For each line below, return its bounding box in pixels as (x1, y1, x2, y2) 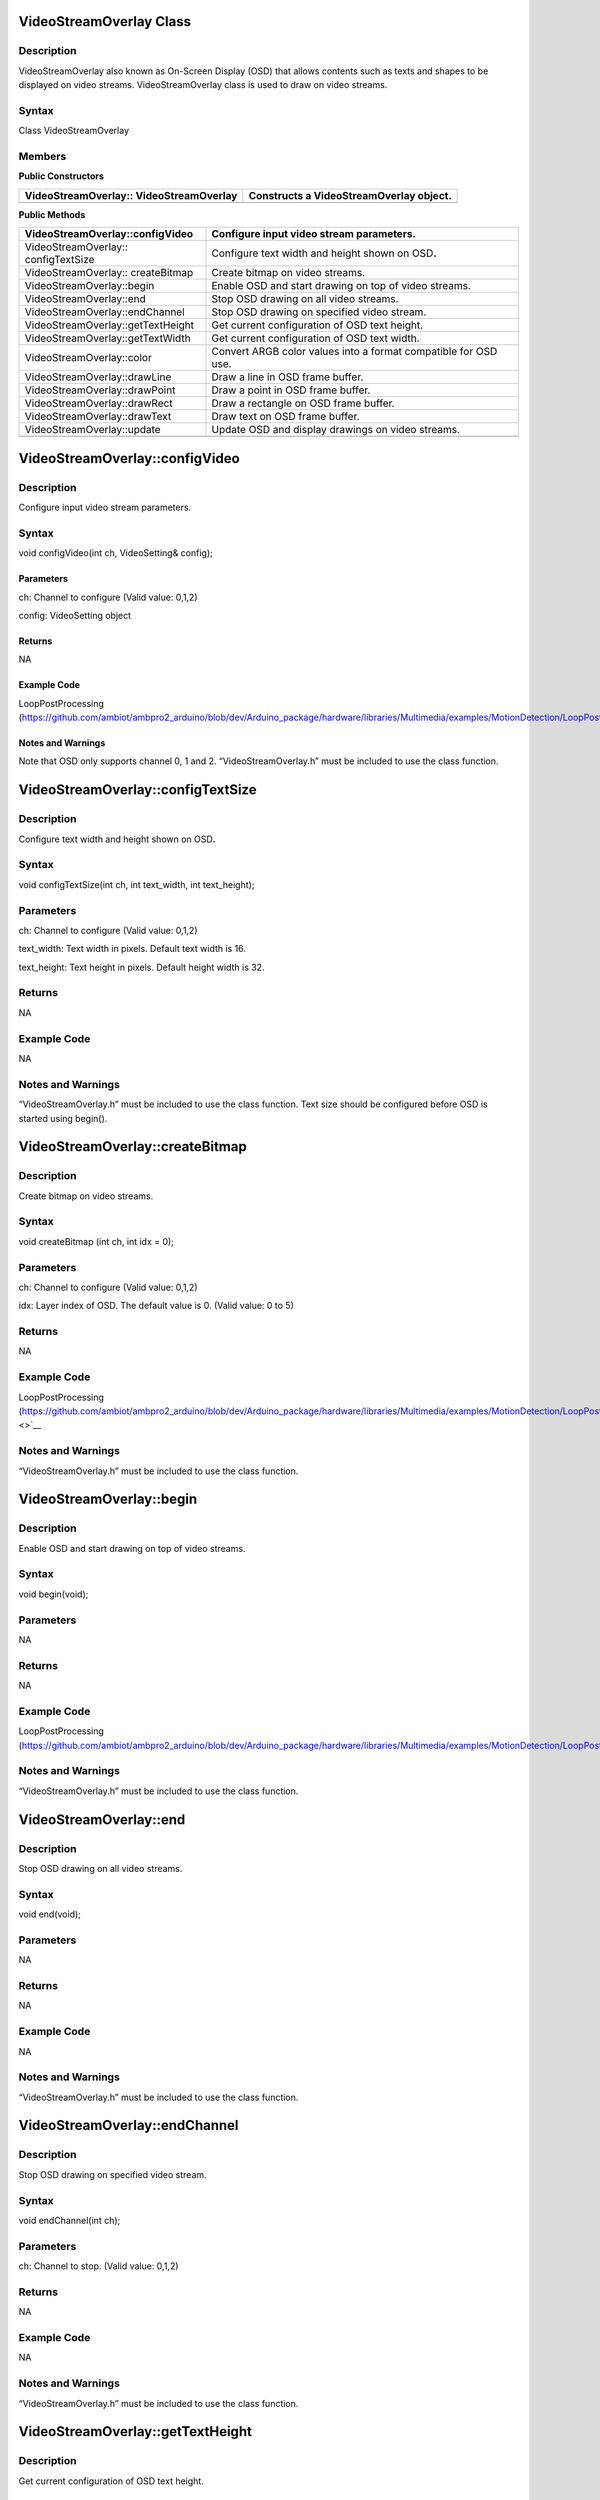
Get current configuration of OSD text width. (211, 331, 420, 345)
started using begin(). (18, 1112, 108, 1124)
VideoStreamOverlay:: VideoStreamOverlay (24, 188, 238, 202)
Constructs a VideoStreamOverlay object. (248, 188, 452, 202)
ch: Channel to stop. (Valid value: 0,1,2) (18, 2260, 179, 2272)
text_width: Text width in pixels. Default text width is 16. (18, 943, 247, 955)
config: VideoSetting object (18, 609, 132, 621)
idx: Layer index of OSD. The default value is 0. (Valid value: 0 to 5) (18, 1300, 295, 1312)
